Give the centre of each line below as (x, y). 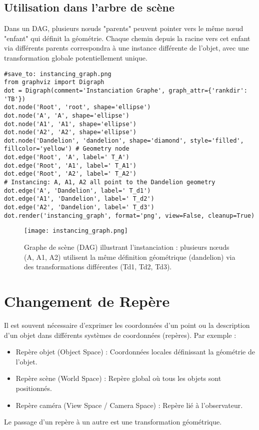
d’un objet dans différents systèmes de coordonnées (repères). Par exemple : (120, 335)
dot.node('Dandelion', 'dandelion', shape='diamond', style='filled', (124, 140)
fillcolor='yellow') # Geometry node (67, 149)
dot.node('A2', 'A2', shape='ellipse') (70, 132)
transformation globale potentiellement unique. (76, 57)
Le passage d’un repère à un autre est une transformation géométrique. (113, 422)
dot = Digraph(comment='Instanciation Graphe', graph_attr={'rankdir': (126, 90)
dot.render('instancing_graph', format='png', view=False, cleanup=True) (129, 216)
